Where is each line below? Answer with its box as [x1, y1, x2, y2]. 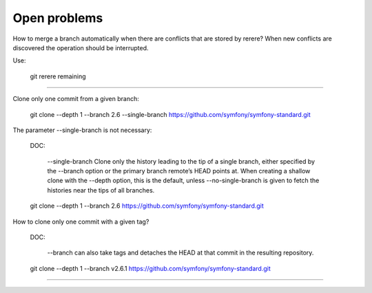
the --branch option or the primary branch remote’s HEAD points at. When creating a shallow [47, 167, 311, 175]
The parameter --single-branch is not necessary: [12, 126, 152, 134]
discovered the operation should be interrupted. [12, 43, 149, 52]
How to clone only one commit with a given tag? [12, 217, 149, 226]
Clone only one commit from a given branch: [12, 95, 139, 103]
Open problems [12, 10, 103, 25]
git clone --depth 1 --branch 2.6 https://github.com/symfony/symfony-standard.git [30, 202, 265, 210]
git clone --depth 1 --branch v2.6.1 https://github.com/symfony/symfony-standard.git [30, 264, 271, 272]
